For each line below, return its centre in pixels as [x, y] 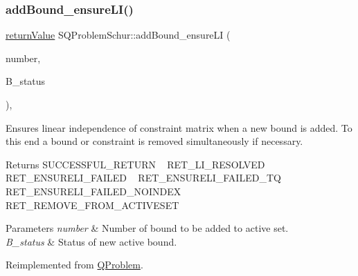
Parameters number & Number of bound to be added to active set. [147, 228]
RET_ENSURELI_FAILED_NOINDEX [93, 191]
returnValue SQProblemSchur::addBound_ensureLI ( [118, 35]
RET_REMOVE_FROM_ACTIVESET [92, 205]
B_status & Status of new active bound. [91, 241]
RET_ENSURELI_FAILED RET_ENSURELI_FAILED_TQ [143, 178]
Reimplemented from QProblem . [74, 265]
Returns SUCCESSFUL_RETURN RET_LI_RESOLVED [135, 164]
